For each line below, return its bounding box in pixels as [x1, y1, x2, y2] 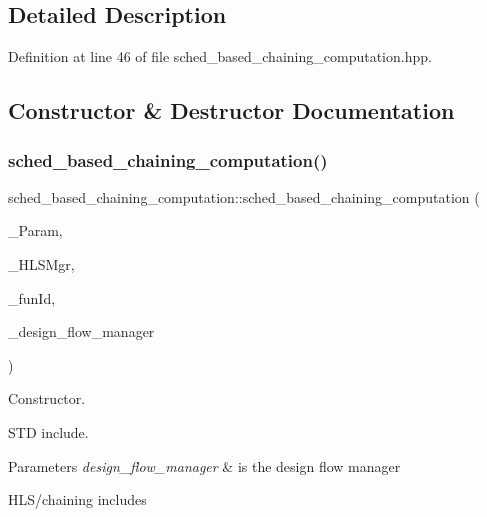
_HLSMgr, [8, 253, 75, 274]
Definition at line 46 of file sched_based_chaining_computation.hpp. [8, 46, 432, 67]
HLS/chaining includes [8, 489, 147, 510]
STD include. [8, 421, 89, 442]
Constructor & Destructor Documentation [8, 95, 455, 126]
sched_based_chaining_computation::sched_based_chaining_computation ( [8, 186, 480, 207]
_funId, [8, 287, 56, 308]
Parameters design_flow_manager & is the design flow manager [8, 455, 401, 476]
